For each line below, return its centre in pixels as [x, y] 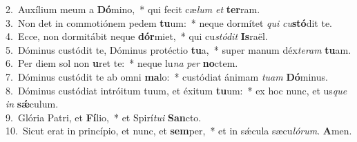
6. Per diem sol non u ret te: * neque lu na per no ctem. [122, 63]
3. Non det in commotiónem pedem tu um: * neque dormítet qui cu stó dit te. [169, 22]
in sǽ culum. [32, 104]
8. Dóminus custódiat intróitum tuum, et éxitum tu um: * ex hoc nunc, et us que [176, 90]
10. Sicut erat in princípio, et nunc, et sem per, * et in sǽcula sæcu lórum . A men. [179, 131]
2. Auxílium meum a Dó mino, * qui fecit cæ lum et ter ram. [133, 9]
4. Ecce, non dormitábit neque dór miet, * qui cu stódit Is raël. [137, 36]
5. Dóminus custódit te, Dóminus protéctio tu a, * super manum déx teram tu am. [178, 49]
